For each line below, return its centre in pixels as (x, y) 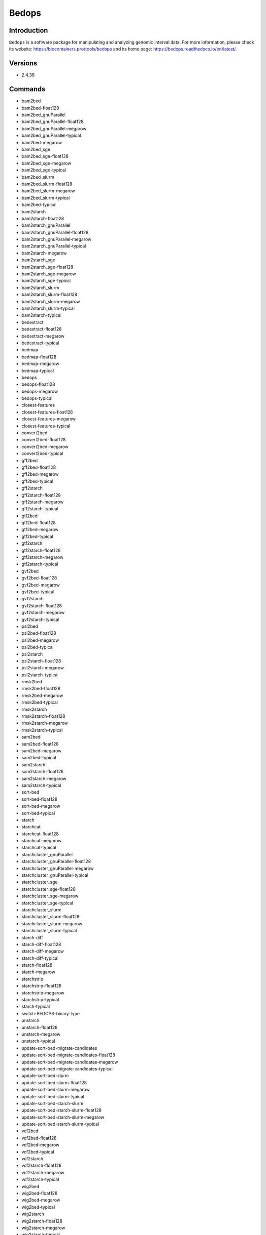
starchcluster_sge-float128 (49, 889)
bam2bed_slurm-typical (46, 198)
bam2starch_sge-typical (46, 281)
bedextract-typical (40, 343)
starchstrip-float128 (41, 986)
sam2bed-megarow (41, 750)
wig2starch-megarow (43, 1228)
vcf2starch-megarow (43, 1172)
